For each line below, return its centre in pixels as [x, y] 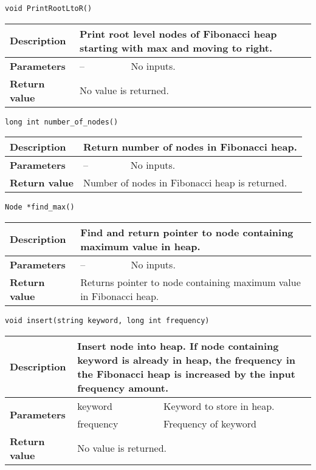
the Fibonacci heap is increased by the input [186, 373]
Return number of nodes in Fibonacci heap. [190, 147]
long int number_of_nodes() [62, 122]
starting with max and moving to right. [176, 47]
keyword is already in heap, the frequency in [187, 359]
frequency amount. [123, 387]
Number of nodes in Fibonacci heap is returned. [185, 183]
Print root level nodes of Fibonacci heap [178, 33]
